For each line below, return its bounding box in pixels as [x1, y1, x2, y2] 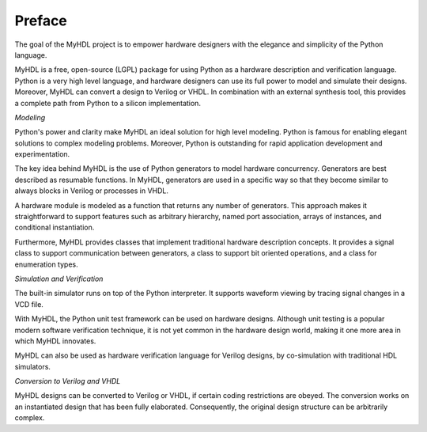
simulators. [14, 362, 51, 371]
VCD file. [14, 299, 43, 309]
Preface [14, 12, 67, 29]
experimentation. [14, 150, 70, 159]
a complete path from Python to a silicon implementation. [14, 98, 202, 108]
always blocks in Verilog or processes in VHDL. [14, 186, 169, 195]
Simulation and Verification [14, 274, 104, 283]
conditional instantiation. [14, 222, 95, 233]
